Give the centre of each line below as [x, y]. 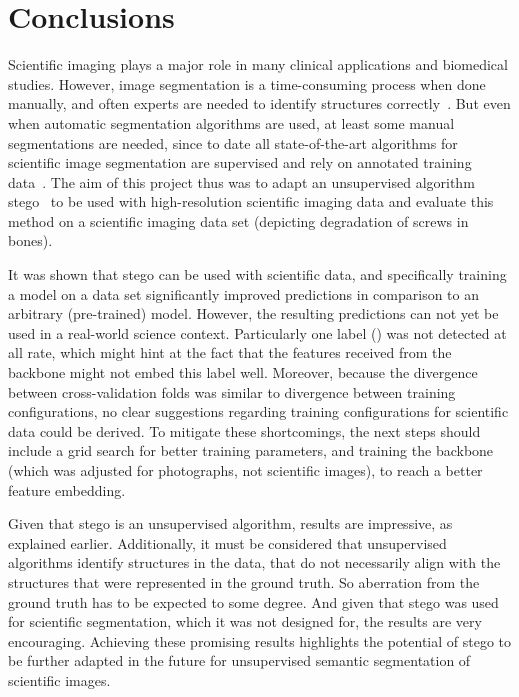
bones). [30, 240]
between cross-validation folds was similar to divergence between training [232, 391]
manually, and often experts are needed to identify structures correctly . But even [259, 103]
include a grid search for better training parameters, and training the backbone [251, 450]
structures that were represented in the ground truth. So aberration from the [244, 581]
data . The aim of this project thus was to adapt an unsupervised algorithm [241, 181]
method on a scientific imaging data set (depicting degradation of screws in [238, 220]
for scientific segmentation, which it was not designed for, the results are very [245, 621]
